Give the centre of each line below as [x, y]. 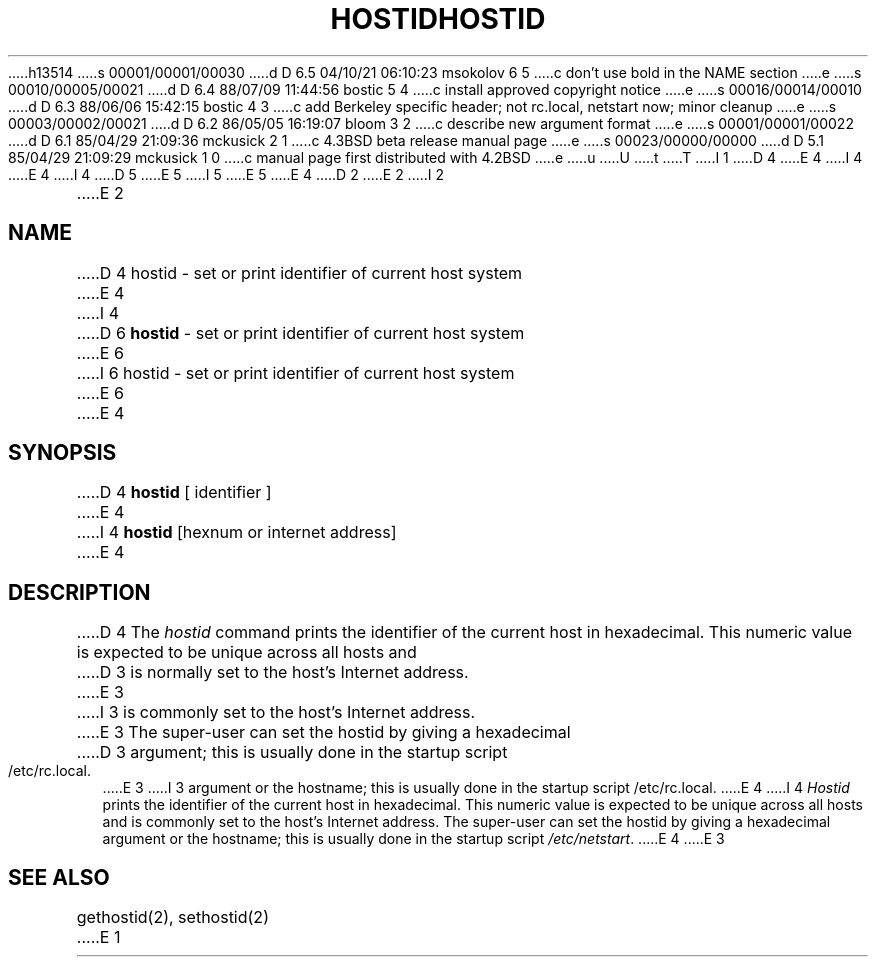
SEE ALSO [59, 877]
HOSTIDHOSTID [438, 19]
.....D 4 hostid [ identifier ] [174, 492]
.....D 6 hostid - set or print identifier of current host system [300, 332]
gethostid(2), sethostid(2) [172, 917]
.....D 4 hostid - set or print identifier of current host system [299, 272]
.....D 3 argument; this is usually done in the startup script [292, 752]
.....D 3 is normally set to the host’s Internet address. [272, 672]
